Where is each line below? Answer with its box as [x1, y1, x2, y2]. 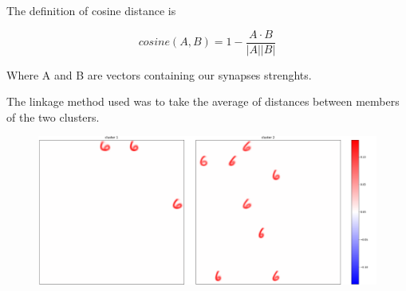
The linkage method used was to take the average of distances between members [6, 93, 400, 110]
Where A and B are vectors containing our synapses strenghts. [6, 66, 312, 83]
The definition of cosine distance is [6, 2, 176, 18]
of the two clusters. [6, 108, 100, 125]
